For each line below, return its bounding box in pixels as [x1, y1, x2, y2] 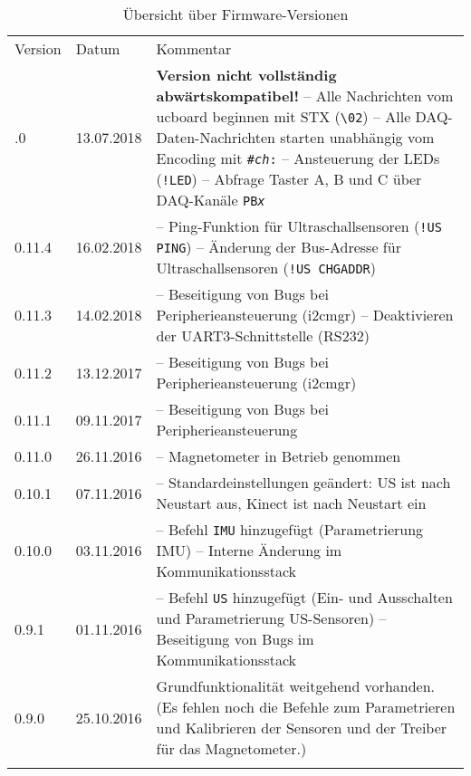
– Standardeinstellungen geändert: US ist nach [156, 472, 451, 493]
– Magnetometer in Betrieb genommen [156, 445, 401, 466]
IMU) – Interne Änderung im [156, 540, 342, 560]
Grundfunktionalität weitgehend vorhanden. [156, 675, 436, 696]
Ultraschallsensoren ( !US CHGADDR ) [156, 257, 377, 278]
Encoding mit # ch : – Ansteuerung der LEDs [156, 148, 440, 168]
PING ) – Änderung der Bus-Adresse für [156, 236, 401, 257]
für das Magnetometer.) [156, 738, 307, 759]
